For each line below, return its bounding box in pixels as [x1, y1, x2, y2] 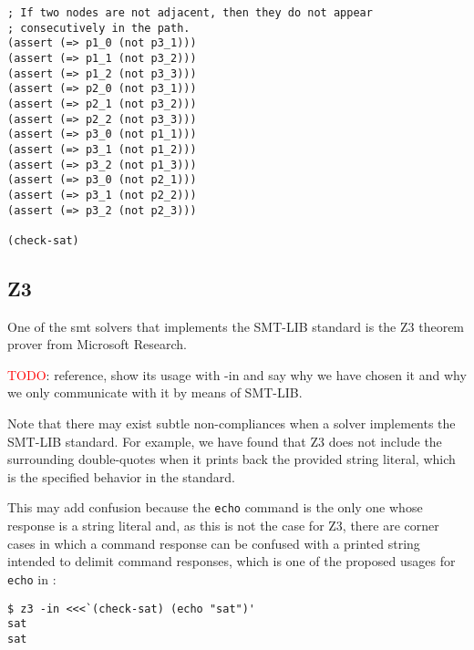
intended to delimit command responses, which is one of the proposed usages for [7, 552, 456, 571]
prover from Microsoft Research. [7, 335, 187, 354]
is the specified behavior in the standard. [7, 467, 235, 486]
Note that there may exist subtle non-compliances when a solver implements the [7, 414, 456, 433]
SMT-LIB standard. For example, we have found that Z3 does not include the [7, 431, 442, 450]
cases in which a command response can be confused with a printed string [7, 533, 420, 552]
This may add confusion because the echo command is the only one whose [7, 498, 423, 517]
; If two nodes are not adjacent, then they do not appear [7, 6, 373, 19]
